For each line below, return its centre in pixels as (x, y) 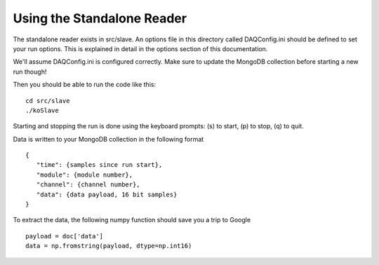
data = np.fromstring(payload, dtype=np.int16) (109, 246)
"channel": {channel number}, (88, 185)
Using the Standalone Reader (100, 18)
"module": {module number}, (85, 175)
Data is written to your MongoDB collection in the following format (108, 139)
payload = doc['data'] (65, 236)
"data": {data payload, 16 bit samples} (107, 194)
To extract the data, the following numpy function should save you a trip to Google (132, 220)
